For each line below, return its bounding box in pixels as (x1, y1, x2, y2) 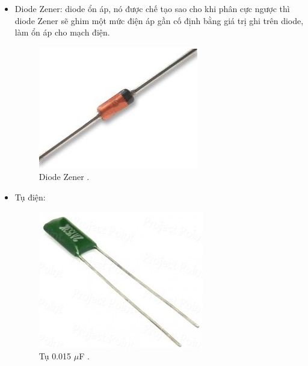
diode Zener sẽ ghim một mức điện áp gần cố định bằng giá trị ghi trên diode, (14, 14, 304, 26)
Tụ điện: (14, 190, 46, 203)
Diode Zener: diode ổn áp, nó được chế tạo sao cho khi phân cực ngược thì (14, 2, 290, 14)
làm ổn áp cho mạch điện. (14, 26, 110, 39)
